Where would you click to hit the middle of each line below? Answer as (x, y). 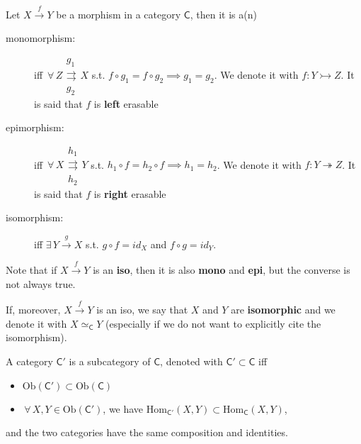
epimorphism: (35, 127)
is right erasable (130, 193)
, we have (123, 408)
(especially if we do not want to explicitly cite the (213, 323)
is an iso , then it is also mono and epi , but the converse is (222, 270)
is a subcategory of (110, 361)
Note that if (31, 270)
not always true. (41, 283)
